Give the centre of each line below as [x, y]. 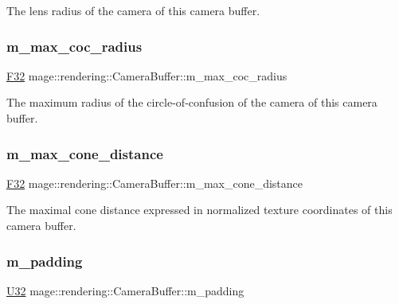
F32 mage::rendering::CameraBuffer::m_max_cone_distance [155, 183]
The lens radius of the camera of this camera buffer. [133, 10]
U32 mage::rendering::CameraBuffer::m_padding [125, 290]
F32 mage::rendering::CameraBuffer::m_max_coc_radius [147, 75]
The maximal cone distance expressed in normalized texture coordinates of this [199, 210]
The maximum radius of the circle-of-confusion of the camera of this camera [192, 102]
